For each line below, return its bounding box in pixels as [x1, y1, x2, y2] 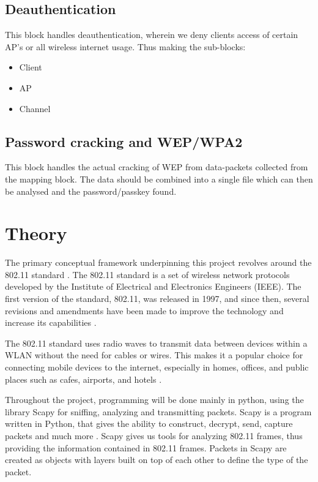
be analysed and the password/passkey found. [5, 184, 177, 197]
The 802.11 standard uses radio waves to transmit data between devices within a [5, 336, 308, 349]
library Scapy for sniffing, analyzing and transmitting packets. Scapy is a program [5, 405, 312, 418]
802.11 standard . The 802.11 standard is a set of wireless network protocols [5, 268, 290, 281]
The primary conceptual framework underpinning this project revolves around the [5, 256, 312, 269]
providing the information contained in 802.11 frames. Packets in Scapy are [5, 441, 287, 454]
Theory [5, 220, 67, 246]
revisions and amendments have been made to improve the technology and [5, 304, 284, 317]
